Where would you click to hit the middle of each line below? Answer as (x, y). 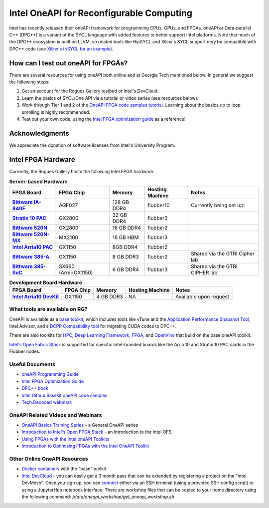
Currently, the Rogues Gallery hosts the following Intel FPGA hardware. (82, 171)
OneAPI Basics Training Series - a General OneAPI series (80, 425)
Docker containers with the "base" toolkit (64, 469)
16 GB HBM (126, 237)
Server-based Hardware (38, 182)
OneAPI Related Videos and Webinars (56, 415)
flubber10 (159, 205)
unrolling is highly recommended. (56, 112)
